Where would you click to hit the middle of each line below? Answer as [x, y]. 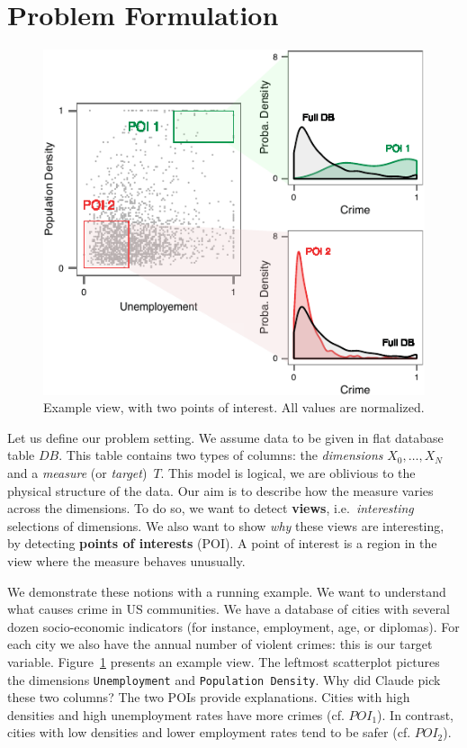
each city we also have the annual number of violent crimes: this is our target [220, 644]
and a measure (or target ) [77, 473]
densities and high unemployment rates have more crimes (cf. [176, 714]
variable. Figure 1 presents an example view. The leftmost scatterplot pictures [224, 661]
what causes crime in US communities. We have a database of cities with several [229, 609]
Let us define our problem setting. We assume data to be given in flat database [225, 437]
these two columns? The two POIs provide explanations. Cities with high [209, 697]
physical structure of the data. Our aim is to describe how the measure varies [220, 490]
